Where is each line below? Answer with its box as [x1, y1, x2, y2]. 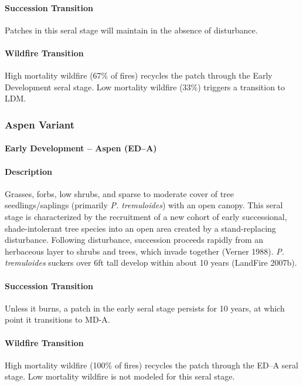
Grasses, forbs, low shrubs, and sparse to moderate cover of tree [5, 187, 234, 199]
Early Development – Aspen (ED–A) [5, 142, 157, 154]
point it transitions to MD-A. [5, 313, 110, 326]
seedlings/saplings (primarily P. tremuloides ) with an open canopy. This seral [5, 199, 283, 211]
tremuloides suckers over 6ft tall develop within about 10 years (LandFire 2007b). [5, 256, 297, 269]
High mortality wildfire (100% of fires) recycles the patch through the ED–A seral [5, 358, 298, 371]
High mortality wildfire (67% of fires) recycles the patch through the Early [5, 69, 273, 82]
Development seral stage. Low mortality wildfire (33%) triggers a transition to [5, 80, 285, 93]
